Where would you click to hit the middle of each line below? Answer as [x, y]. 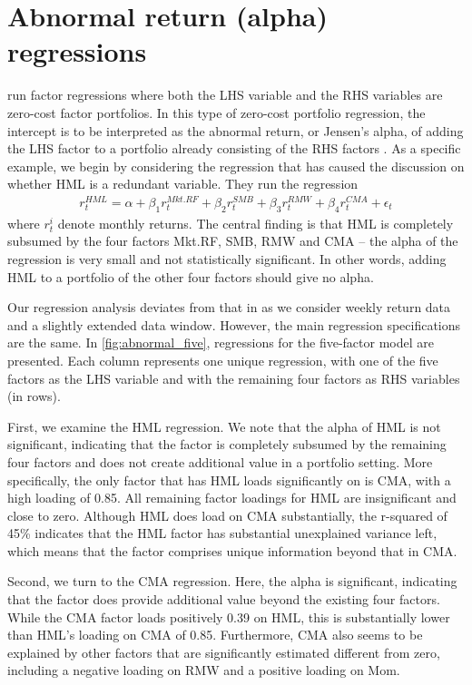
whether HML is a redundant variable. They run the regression [183, 184]
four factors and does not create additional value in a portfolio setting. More [220, 461]
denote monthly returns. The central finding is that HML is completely [256, 223]
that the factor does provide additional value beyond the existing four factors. [224, 599]
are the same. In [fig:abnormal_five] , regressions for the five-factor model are [221, 342]
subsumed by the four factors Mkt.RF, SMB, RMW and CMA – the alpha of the [233, 241]
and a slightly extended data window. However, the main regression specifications [234, 324]
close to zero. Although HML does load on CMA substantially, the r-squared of [227, 515]
